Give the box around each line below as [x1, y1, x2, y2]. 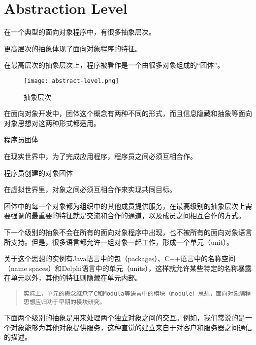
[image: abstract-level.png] [24, 77, 119, 84]
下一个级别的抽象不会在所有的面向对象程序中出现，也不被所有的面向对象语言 [4, 227, 252, 237]
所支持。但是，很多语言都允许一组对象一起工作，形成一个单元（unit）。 [4, 236, 233, 247]
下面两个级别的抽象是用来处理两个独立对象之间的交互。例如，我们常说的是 [4, 312, 245, 323]
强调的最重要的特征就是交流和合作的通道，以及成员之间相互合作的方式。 [10, 210, 245, 221]
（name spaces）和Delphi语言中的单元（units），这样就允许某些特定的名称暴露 [4, 263, 252, 273]
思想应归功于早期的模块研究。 [23, 298, 106, 306]
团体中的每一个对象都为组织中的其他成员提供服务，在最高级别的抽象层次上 [4, 200, 245, 211]
